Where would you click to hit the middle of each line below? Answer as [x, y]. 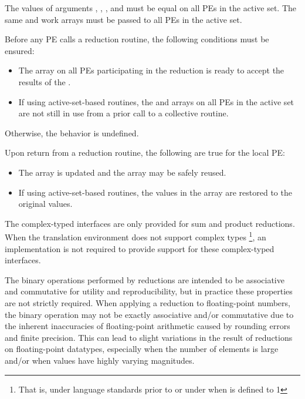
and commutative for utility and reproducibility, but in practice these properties [149, 291]
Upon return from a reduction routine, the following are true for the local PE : [145, 152]
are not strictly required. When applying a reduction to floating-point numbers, [148, 302]
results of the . [45, 81]
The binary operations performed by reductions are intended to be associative [145, 279]
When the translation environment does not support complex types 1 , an [135, 236]
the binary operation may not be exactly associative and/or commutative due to [149, 314]
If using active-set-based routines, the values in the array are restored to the [155, 192]
